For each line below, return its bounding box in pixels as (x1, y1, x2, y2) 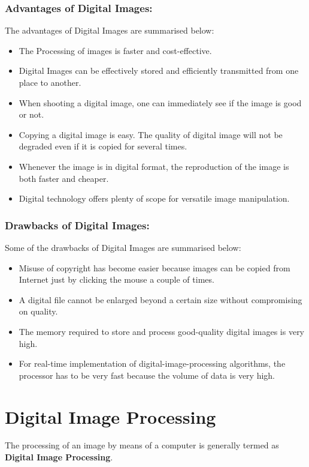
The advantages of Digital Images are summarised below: (5, 24, 214, 37)
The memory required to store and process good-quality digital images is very (19, 325, 305, 337)
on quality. (19, 305, 58, 318)
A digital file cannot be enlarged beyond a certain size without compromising (19, 293, 302, 306)
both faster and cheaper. (19, 172, 109, 184)
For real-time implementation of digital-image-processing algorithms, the (19, 357, 286, 370)
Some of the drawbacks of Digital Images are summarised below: (5, 241, 241, 253)
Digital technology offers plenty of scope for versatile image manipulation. (19, 192, 290, 205)
